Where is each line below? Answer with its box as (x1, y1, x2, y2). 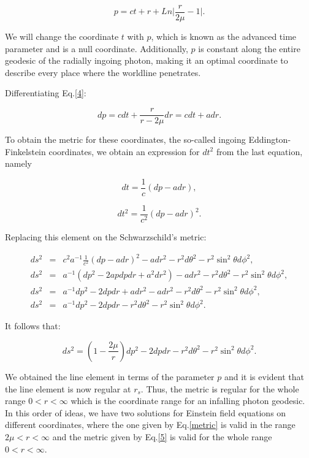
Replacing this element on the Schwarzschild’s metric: (5, 231, 207, 243)
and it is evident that (224, 370, 304, 383)
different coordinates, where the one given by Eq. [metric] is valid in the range (5, 418, 296, 431)
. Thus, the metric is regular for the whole (140, 382, 299, 395)
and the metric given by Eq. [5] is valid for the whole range (52, 430, 272, 443)
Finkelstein (5, 145, 46, 158)
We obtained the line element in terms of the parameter (5, 370, 215, 383)
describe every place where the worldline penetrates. (5, 66, 201, 78)
